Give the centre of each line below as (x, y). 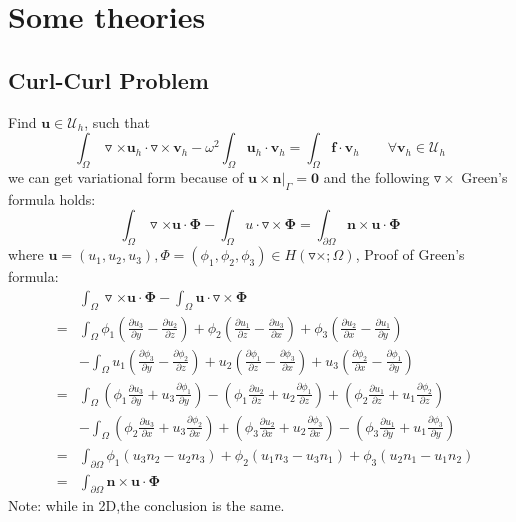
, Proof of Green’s (410, 254)
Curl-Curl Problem (108, 79)
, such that (117, 121)
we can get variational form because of (126, 176)
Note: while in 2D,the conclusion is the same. (146, 505)
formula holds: (52, 198)
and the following (376, 176)
